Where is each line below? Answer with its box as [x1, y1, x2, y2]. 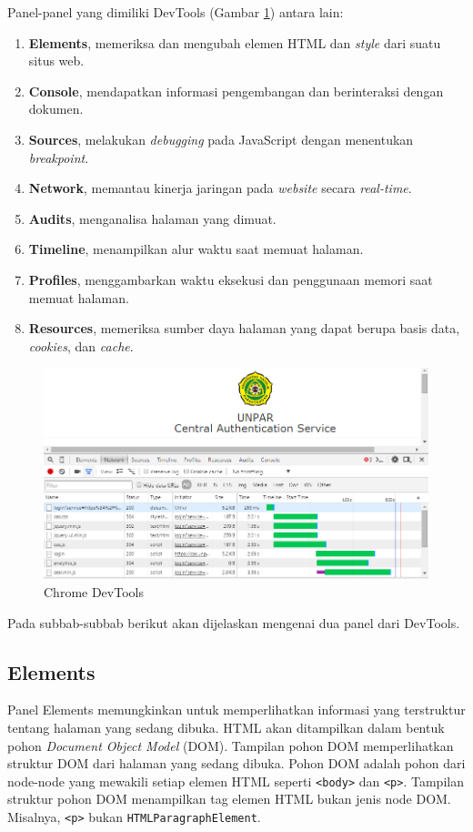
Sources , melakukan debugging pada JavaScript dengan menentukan [28, 129, 414, 148]
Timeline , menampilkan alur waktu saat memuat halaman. [28, 239, 364, 259]
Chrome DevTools [44, 583, 144, 602]
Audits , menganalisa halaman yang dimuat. [28, 208, 277, 228]
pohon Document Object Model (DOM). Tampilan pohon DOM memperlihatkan [7, 736, 454, 755]
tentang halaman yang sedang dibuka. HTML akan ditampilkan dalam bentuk [7, 718, 445, 736]
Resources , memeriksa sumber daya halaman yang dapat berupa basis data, [28, 319, 460, 338]
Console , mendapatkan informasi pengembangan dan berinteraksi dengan [28, 81, 444, 100]
